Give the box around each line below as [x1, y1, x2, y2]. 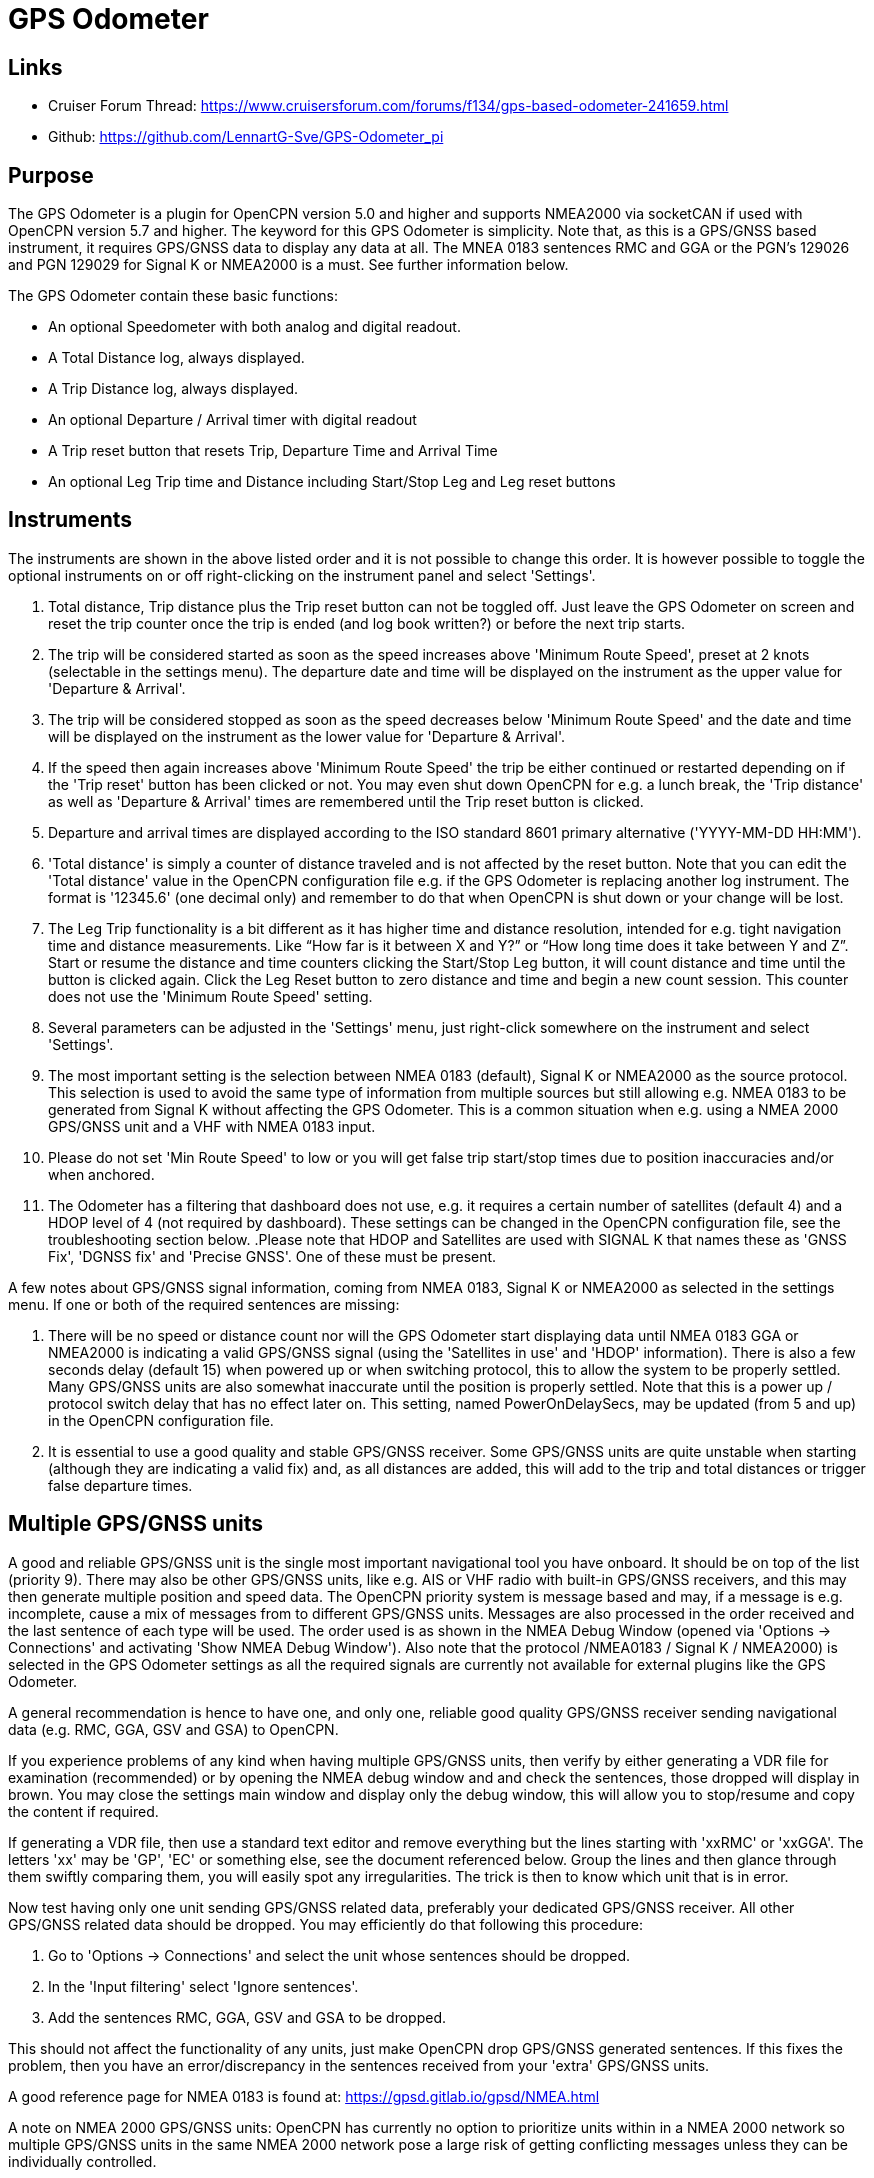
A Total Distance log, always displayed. [48, 349, 305, 367]
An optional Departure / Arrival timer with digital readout [48, 411, 417, 429]
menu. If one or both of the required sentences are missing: [8, 1295, 400, 1313]
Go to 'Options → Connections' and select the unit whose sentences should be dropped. [48, 1946, 631, 1964]
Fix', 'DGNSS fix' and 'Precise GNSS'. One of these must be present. [48, 1247, 497, 1265]
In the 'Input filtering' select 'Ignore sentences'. [48, 1977, 359, 1995]
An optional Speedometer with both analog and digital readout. [48, 318, 461, 336]
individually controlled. [8, 2152, 157, 2170]
